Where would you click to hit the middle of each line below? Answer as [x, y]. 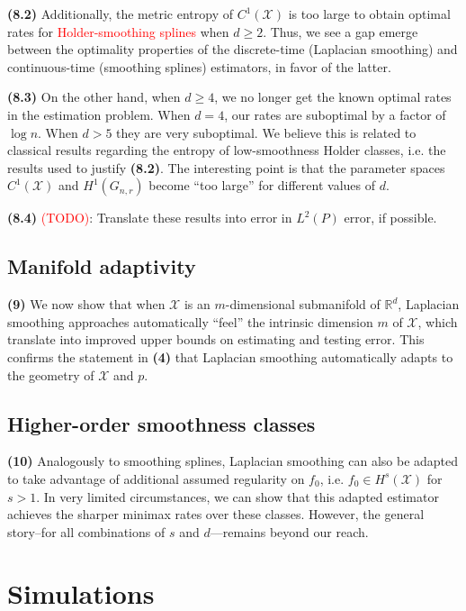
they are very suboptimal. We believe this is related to [266, 132]
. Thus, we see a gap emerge [341, 31]
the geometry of [51, 374]
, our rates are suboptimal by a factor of [335, 114]
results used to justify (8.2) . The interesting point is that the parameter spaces [226, 167]
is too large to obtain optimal [369, 14]
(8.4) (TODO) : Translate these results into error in [150, 218]
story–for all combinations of [86, 531]
